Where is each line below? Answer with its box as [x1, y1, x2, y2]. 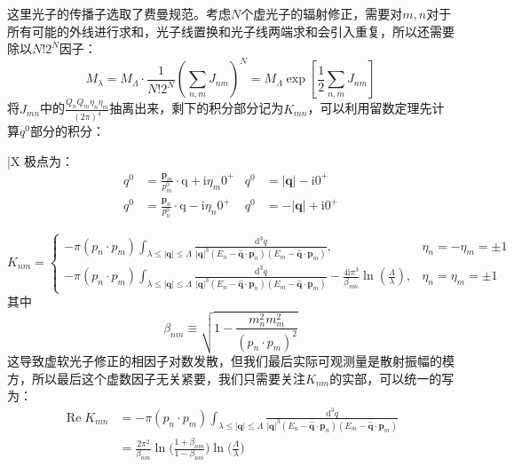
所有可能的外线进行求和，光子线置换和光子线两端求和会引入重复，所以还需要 [7, 21, 455, 40]
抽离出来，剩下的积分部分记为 [109, 99, 284, 117]
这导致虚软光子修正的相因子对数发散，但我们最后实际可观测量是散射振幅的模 [7, 352, 455, 370]
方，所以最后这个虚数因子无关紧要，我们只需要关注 [7, 368, 305, 387]
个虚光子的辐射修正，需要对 [241, 4, 403, 22]
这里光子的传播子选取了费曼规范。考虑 [7, 4, 231, 22]
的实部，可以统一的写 [329, 368, 455, 387]
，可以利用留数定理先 [307, 99, 432, 117]
